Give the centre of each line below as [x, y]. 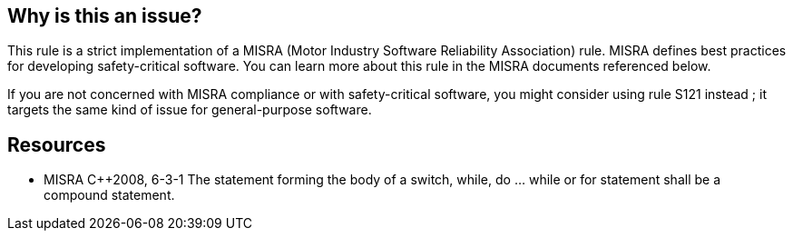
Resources [57, 144]
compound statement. [109, 195]
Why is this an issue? [105, 16]
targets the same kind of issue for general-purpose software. [190, 110]
